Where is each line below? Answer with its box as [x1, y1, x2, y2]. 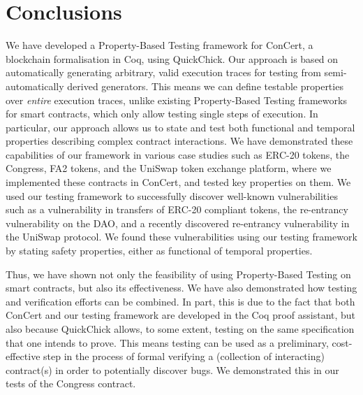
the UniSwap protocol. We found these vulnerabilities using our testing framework [6, 229, 357, 244]
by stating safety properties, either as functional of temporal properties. [6, 243, 313, 258]
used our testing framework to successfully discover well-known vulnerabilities [6, 188, 338, 203]
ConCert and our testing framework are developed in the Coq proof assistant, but [6, 308, 356, 322]
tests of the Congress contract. [6, 376, 136, 391]
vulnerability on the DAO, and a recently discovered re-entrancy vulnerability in [6, 215, 350, 230]
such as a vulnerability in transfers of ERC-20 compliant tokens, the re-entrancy [6, 202, 348, 217]
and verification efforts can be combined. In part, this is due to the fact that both [6, 294, 355, 308]
